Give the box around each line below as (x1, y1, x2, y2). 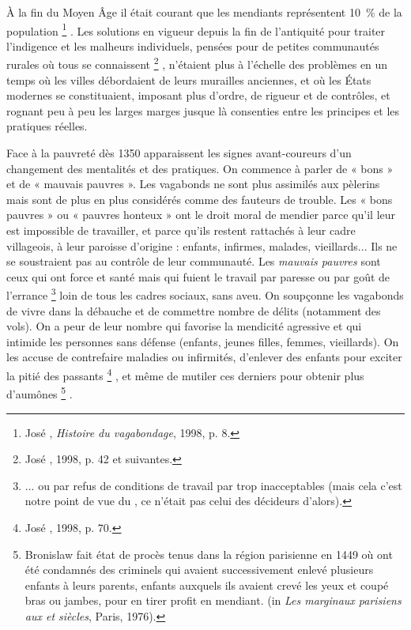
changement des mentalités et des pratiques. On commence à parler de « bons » (6, 160, 394, 176)
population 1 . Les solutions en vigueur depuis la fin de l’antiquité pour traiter (6, 20, 386, 39)
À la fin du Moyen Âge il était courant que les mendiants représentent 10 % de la (6, 4, 402, 20)
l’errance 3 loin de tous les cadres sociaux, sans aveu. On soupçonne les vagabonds (6, 285, 404, 304)
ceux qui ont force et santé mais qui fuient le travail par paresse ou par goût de (6, 268, 390, 285)
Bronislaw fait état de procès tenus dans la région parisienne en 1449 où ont (25, 545, 393, 562)
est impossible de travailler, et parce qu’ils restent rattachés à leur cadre (6, 222, 356, 239)
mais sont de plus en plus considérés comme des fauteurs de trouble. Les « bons (6, 191, 393, 207)
